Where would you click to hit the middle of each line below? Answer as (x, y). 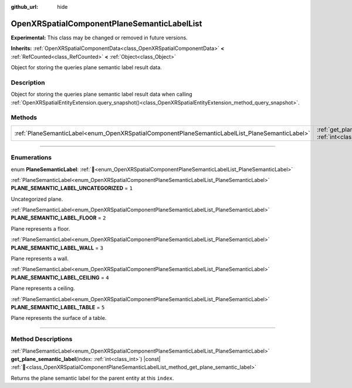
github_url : (24, 7)
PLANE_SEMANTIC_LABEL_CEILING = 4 (60, 277)
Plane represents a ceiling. (43, 288)
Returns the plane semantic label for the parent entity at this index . (92, 378)
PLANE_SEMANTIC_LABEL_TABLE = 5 (58, 307)
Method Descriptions (42, 339)
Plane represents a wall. (40, 259)
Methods (24, 117)
